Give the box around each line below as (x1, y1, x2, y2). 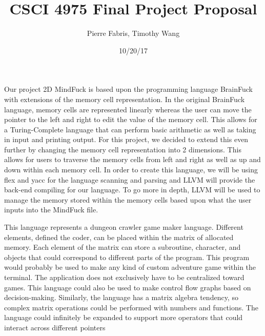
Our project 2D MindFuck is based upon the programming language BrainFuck (4, 84, 253, 94)
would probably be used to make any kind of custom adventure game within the (4, 262, 256, 272)
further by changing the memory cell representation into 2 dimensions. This (4, 144, 241, 154)
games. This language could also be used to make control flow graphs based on (4, 282, 251, 292)
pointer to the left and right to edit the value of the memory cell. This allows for (4, 114, 257, 125)
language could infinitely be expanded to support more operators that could (4, 312, 243, 323)
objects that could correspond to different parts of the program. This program (4, 251, 250, 262)
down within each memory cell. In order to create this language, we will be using (4, 164, 258, 175)
